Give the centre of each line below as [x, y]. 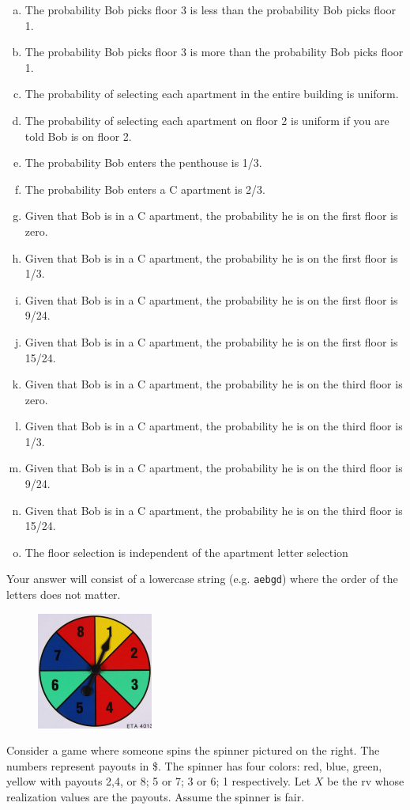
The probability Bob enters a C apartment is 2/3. [145, 189]
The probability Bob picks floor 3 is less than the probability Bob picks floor [210, 9]
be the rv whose [366, 781]
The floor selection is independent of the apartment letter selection [186, 552]
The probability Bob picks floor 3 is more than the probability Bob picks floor [214, 52]
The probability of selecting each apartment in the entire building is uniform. [212, 94]
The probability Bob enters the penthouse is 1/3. [143, 163]
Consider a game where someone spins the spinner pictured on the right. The [193, 750]
